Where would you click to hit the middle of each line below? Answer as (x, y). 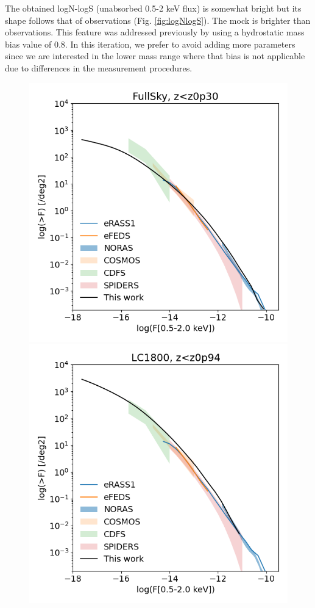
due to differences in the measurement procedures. (99, 67)
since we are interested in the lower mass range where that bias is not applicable (155, 56)
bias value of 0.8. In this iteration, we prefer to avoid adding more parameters (150, 44)
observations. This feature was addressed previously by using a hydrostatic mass (155, 32)
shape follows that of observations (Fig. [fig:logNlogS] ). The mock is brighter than (158, 20)
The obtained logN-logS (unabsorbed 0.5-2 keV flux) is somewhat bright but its (153, 8)
